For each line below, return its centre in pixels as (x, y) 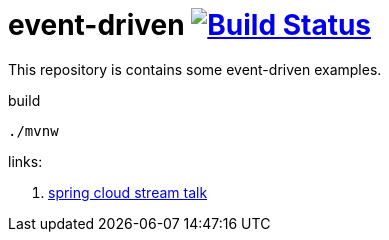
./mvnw (33, 130)
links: (25, 161)
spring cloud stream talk (128, 192)
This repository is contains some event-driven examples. (195, 69)
